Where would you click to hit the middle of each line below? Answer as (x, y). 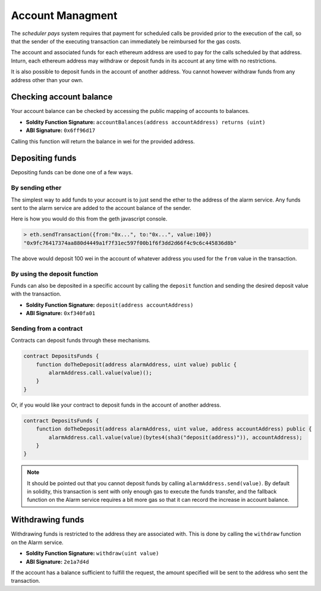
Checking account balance (62, 97)
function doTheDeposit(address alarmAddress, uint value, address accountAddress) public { (174, 429)
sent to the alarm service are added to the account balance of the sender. (101, 208)
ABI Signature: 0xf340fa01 (61, 313)
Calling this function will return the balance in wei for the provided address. (103, 141)
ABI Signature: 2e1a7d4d (57, 561)
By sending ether (36, 188)
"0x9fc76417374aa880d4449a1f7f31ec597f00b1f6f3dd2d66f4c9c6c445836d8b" (130, 243)
